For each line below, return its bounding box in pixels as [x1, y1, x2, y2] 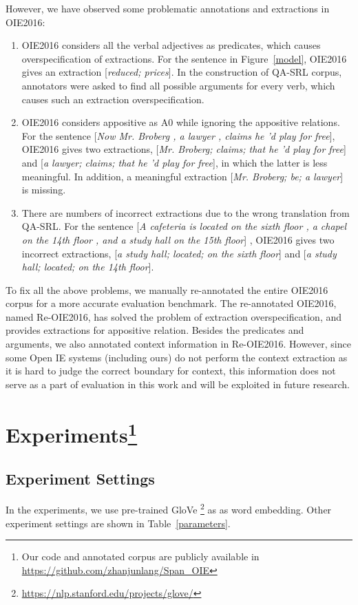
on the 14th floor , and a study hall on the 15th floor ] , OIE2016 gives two [21, 232, 335, 246]
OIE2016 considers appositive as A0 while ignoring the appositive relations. [21, 115, 340, 129]
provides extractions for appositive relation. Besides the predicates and [6, 323, 304, 337]
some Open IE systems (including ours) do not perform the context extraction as [6, 350, 348, 364]
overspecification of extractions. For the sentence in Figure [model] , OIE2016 [21, 51, 347, 65]
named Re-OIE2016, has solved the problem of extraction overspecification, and [6, 309, 342, 323]
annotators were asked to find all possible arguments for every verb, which [21, 78, 335, 92]
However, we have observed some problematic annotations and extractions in [6, 1, 330, 15]
